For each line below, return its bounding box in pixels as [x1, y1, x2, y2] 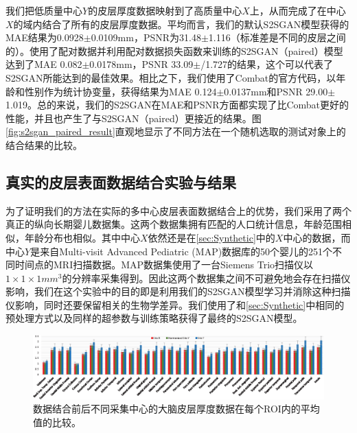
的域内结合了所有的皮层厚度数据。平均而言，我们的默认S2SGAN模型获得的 [13, 16, 349, 31]
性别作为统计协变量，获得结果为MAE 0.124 [24, 84, 217, 98]
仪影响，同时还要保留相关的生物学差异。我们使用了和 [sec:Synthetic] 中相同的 [5, 297, 345, 312]
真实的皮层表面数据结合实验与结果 [5, 171, 236, 192]
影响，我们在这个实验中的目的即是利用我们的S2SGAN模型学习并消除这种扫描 [5, 284, 351, 299]
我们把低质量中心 [5, 3, 82, 17]
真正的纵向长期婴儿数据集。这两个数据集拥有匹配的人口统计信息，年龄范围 [5, 217, 342, 231]
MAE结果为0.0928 [5, 30, 84, 45]
